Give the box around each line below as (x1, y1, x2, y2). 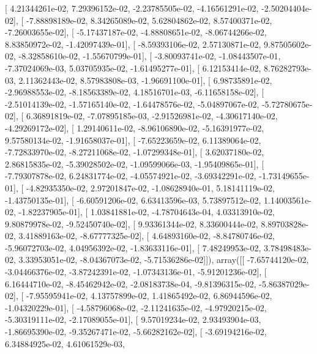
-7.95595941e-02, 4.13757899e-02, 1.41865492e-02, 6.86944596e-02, (26, 289, 272, 302)
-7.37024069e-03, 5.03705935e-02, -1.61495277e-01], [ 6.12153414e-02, (5, 61, 261, 74)
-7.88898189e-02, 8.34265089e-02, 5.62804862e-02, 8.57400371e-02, (26, 13, 272, 26)
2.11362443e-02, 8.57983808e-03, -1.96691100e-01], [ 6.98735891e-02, (18, 73, 272, 86)
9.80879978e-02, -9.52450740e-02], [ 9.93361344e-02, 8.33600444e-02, (5, 217, 258, 230)
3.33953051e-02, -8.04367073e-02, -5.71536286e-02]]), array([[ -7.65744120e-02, (18, 253, 309, 266)
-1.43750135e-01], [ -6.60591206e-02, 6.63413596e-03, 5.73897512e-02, (5, 193, 261, 206)
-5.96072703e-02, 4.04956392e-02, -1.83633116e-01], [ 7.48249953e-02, (5, 241, 261, 254)
